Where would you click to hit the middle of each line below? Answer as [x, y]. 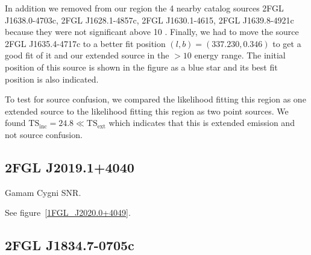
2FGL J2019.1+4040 [70, 167]
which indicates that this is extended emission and [202, 123]
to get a [287, 43]
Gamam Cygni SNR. [43, 192]
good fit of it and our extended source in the [87, 55]
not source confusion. [44, 134]
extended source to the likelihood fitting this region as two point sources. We [147, 111]
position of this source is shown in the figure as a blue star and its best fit [141, 67]
